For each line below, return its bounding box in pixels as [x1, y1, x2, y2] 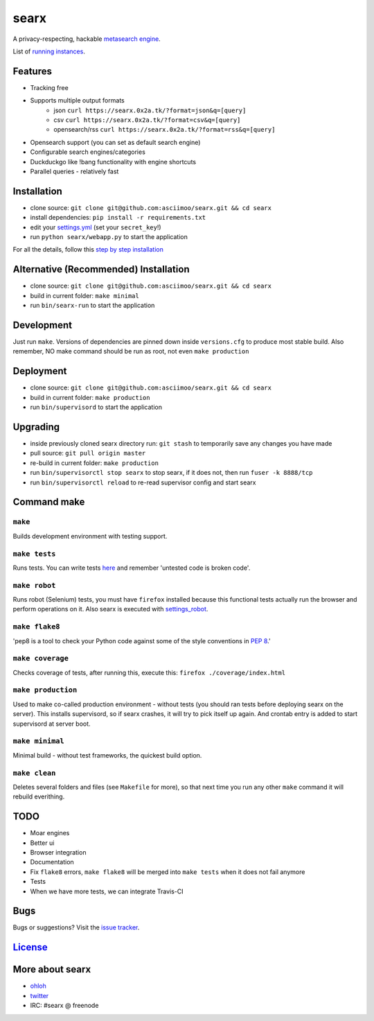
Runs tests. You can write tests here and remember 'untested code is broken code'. [12, 564, 251, 572]
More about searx [12, 963, 91, 975]
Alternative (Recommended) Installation [12, 263, 190, 275]
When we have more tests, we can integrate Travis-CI [30, 887, 184, 896]
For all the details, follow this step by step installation [12, 245, 164, 254]
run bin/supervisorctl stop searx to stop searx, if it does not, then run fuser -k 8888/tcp [30, 469, 313, 477]
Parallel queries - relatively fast [30, 167, 119, 175]
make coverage [12, 654, 69, 663]
